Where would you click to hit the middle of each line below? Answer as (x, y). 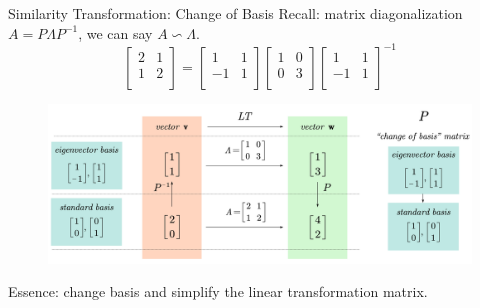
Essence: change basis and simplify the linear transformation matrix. (218, 291)
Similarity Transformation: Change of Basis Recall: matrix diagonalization (235, 13)
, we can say (115, 32)
